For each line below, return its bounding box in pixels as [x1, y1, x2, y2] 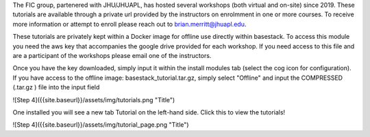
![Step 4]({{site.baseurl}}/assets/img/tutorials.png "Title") [12, 95, 175, 104]
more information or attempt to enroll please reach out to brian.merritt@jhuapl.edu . [12, 20, 247, 28]
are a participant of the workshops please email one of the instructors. [12, 51, 212, 59]
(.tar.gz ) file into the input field [12, 83, 100, 91]
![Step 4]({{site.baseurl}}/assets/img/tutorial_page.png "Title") [12, 121, 189, 129]
